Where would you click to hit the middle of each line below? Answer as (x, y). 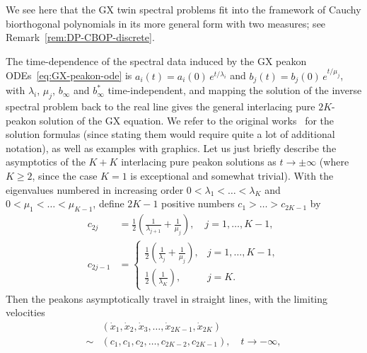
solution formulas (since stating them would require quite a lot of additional (170, 134)
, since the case (65, 176)
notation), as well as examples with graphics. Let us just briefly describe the (171, 147)
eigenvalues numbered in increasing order (95, 189)
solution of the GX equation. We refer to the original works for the (187, 120)
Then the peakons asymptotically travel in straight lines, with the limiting (167, 298)
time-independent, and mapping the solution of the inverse (235, 90)
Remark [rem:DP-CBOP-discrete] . (80, 37)
